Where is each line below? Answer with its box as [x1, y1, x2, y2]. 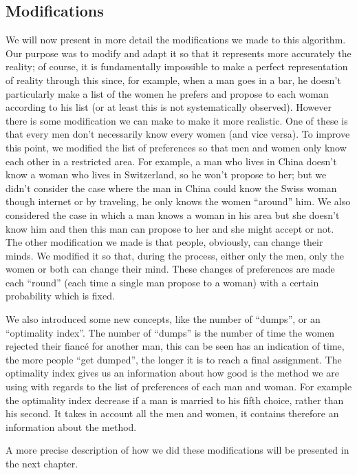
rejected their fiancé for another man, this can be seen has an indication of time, [6, 339, 345, 353]
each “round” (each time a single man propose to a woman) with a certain [6, 275, 319, 289]
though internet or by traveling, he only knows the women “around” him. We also [6, 194, 351, 209]
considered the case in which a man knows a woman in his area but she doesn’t [6, 207, 340, 222]
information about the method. [6, 419, 137, 434]
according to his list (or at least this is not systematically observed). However [6, 100, 332, 114]
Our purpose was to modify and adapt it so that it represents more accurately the [6, 45, 351, 60]
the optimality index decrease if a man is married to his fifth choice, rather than [6, 392, 344, 407]
